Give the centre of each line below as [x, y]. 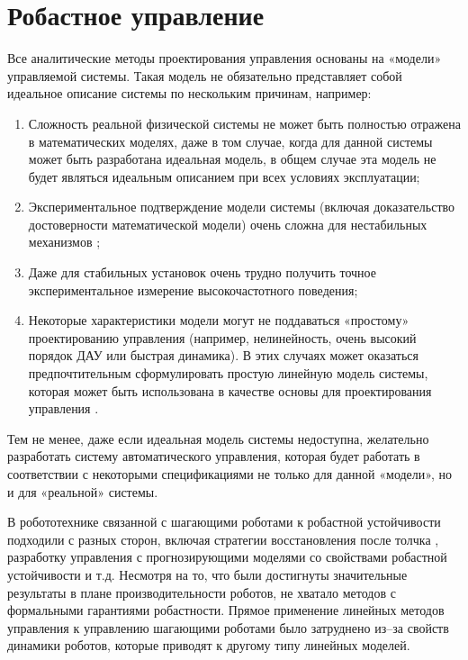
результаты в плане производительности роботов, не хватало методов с [202, 592]
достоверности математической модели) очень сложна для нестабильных [228, 224]
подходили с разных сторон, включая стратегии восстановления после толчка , [223, 539]
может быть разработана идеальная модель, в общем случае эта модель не [232, 159]
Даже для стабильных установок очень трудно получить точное [202, 272]
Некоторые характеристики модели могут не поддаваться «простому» [219, 320]
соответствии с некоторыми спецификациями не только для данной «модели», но [229, 474]
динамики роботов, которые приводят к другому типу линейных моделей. [209, 645]
